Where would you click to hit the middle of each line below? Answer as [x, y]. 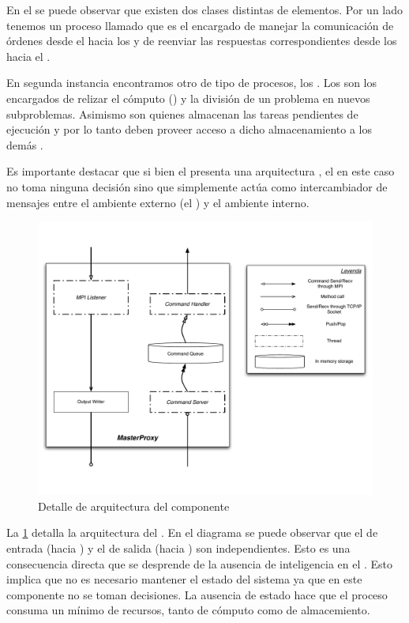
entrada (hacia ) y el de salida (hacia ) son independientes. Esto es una [178, 548]
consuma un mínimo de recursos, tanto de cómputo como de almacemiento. [188, 610]
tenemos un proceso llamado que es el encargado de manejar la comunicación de [200, 25]
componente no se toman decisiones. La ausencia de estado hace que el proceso [197, 594]
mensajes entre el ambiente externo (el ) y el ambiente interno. [158, 202]
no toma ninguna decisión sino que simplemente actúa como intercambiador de [197, 186]
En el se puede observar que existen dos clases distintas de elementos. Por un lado [205, 9]
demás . [25, 144]
